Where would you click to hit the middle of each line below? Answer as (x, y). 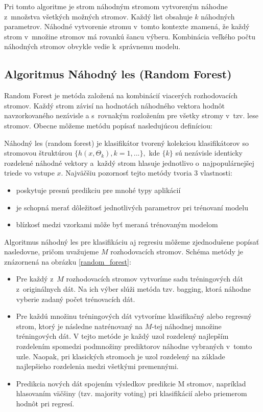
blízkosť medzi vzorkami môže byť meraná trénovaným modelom (117, 224)
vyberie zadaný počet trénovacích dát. (76, 299)
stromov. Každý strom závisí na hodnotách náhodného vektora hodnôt (115, 105)
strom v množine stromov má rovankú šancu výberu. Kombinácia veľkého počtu (130, 36)
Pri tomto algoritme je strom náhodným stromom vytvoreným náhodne (116, 6)
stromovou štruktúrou (38, 153)
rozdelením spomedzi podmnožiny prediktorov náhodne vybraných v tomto (134, 346)
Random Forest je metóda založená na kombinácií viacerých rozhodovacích (121, 95)
